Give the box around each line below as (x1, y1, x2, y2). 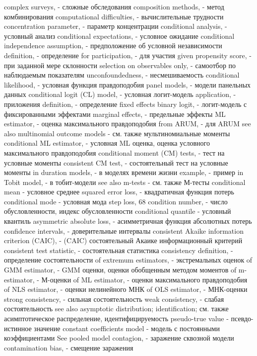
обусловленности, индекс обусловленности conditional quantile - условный (4, 206, 231, 216)
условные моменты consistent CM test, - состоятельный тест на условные (4, 157, 228, 168)
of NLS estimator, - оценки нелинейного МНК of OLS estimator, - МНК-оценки (4, 284, 248, 294)
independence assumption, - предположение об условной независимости (4, 40, 222, 51)
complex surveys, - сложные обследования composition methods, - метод (4, 1, 224, 11)
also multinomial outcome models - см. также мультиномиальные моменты (4, 128, 230, 138)
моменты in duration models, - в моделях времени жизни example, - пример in (4, 167, 244, 178)
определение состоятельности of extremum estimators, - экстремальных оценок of (4, 255, 253, 265)
